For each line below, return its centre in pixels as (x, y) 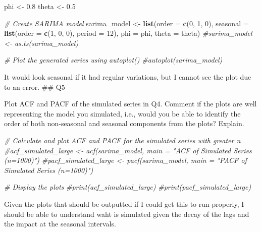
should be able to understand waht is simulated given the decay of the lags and (127, 214)
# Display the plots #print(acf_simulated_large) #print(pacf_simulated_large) (128, 187)
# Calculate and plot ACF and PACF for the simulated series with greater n (122, 140)
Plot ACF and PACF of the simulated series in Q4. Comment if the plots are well (130, 104)
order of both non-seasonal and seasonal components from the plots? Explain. (124, 123)
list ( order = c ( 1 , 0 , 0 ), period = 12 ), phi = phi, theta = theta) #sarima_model (128, 33)
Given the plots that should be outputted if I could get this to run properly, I (124, 204)
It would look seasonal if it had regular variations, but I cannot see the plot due (128, 76)
